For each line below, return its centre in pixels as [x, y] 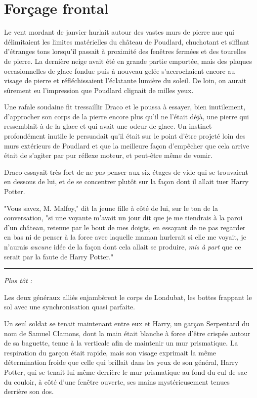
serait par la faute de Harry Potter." [59, 256]
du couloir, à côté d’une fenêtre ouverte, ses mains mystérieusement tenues [117, 381]
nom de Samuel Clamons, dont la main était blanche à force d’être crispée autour [127, 333]
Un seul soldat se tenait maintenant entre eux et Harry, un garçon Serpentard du [127, 323]
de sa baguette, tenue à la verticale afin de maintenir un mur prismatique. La [121, 343]
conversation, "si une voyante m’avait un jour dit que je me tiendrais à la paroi [123, 218]
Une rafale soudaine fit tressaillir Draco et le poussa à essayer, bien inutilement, [125, 107]
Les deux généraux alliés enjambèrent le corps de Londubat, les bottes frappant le [128, 297]
